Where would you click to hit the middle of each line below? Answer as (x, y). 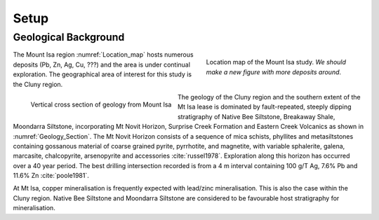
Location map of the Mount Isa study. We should (276, 62)
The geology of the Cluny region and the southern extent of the (269, 97)
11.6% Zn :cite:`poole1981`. (51, 176)
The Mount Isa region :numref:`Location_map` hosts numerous (103, 55)
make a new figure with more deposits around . (274, 72)
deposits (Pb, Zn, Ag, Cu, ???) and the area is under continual (102, 64)
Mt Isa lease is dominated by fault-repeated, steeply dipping (264, 107)
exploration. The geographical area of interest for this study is (102, 74)
